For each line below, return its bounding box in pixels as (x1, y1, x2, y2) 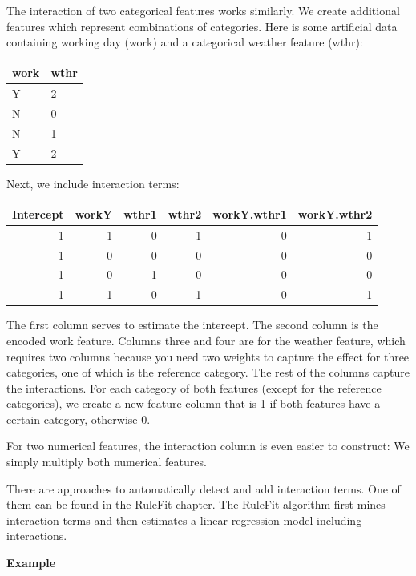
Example (6, 554, 56, 571)
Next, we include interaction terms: (6, 175, 180, 191)
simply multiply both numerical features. (6, 453, 207, 470)
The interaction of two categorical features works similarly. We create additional (6, 2, 400, 18)
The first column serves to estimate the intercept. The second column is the (6, 316, 378, 333)
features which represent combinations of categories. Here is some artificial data (6, 18, 398, 34)
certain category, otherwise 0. (6, 410, 151, 427)
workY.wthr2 (297, 205, 373, 222)
